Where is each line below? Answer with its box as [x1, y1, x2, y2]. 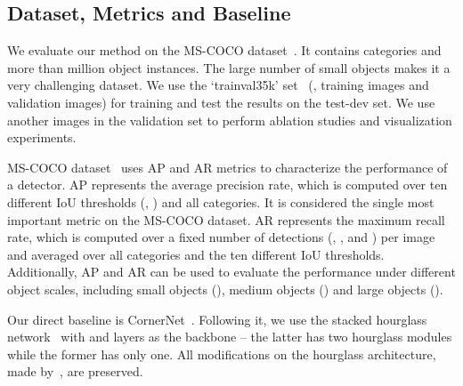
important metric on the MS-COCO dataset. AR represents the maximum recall [7, 210, 445, 229]
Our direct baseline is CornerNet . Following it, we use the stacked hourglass [7, 310, 427, 328]
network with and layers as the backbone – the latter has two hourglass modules [7, 327, 452, 346]
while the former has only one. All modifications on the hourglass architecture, [7, 344, 436, 363]
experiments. [7, 128, 77, 147]
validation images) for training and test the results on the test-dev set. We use [7, 92, 435, 111]
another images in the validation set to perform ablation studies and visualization [7, 110, 452, 129]
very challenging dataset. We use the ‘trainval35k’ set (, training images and [7, 76, 429, 94]
